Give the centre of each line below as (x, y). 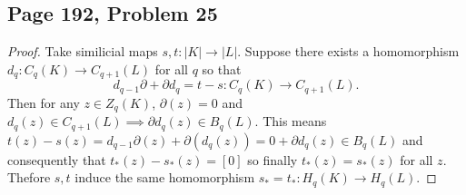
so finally (273, 159)
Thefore (29, 177)
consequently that (57, 159)
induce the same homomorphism (165, 177)
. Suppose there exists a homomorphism (348, 51)
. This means (291, 121)
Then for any (44, 102)
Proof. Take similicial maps (83, 51)
